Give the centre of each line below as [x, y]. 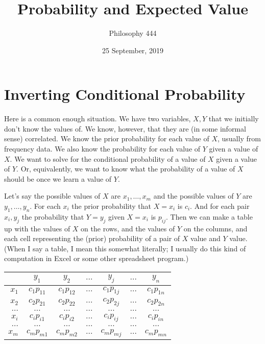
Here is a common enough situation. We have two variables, [98, 119]
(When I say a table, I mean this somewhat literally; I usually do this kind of [125, 248]
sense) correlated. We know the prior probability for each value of [107, 138]
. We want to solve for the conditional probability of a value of [108, 158]
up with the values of [37, 228]
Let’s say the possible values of [52, 196]
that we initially [234, 119]
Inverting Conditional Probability [125, 94]
